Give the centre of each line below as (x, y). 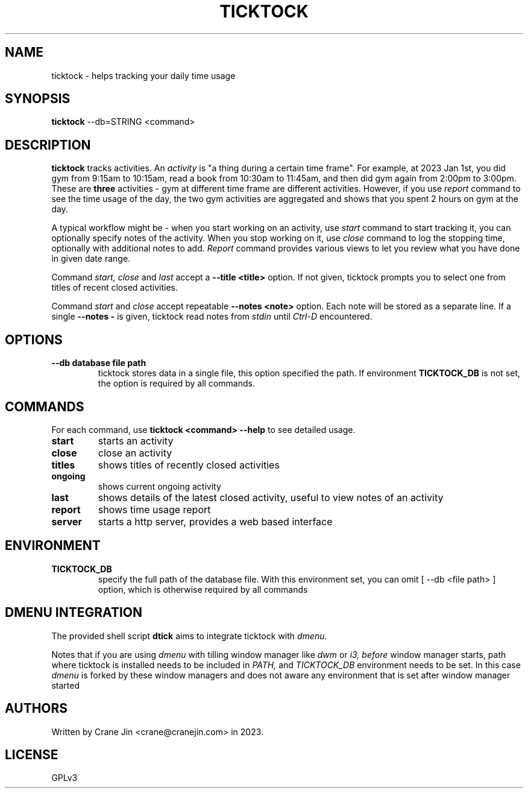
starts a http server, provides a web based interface (215, 521)
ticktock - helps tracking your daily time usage (143, 75)
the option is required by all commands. (176, 384)
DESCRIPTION (48, 145)
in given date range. (91, 259)
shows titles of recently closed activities (189, 465)
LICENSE (32, 754)
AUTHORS (36, 709)
